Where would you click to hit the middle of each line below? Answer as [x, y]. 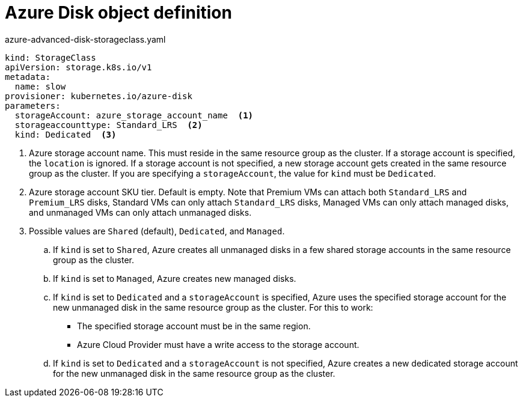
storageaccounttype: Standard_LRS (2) [109, 125]
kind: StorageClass [50, 57]
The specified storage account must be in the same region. [194, 326]
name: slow [40, 86]
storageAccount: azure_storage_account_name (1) [134, 115]
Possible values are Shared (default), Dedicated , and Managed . [157, 231]
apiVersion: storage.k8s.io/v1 [78, 67]
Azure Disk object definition [118, 13]
